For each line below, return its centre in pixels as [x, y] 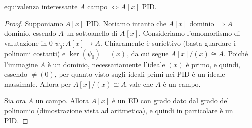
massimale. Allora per [38, 84]
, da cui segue [148, 53]
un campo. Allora [62, 101]
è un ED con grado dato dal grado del [171, 101]
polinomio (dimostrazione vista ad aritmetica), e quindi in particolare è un [119, 110]
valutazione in [26, 43]
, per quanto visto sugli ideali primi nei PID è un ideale [140, 74]
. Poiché [236, 53]
